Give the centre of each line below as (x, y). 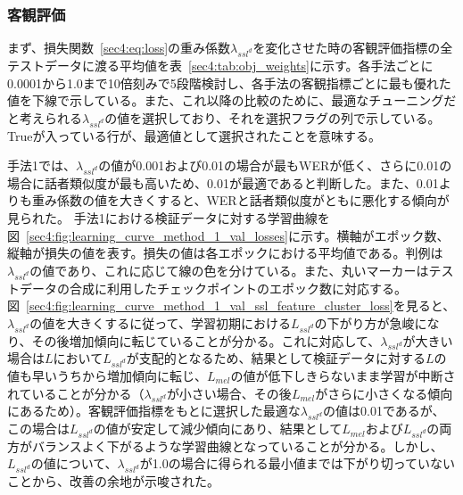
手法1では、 (41, 165)
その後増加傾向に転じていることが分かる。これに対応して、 (206, 340)
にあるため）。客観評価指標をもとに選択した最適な (154, 411)
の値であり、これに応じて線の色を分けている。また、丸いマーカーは (229, 270)
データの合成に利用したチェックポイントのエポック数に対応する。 (213, 288)
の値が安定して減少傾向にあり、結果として (218, 429)
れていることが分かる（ (76, 393)
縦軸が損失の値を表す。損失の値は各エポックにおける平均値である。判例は (225, 253)
